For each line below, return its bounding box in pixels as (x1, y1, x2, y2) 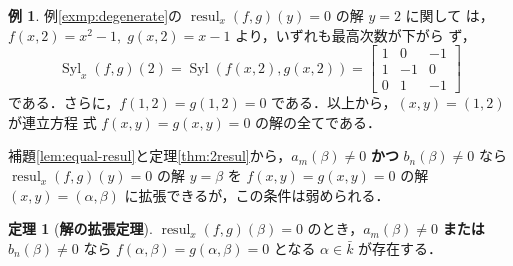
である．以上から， (271, 92, 397, 113)
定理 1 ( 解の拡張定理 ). (8, 218, 153, 239)
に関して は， (405, 5, 494, 25)
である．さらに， (8, 92, 120, 113)
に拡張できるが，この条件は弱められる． (124, 184, 390, 205)
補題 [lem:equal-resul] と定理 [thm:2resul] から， (8, 145, 292, 166)
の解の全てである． (255, 111, 381, 132)
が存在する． (358, 237, 443, 258)
